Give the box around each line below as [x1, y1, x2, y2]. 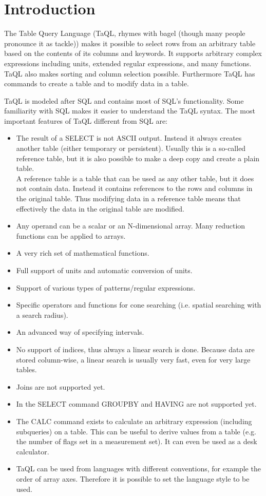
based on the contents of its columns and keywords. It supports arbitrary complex [4, 48, 262, 59]
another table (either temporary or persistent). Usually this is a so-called [16, 143, 246, 154]
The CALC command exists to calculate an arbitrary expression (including [16, 415, 252, 426]
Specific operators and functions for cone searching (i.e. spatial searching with [16, 299, 261, 310]
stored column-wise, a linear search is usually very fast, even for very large [16, 354, 251, 365]
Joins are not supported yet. [16, 381, 105, 392]
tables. [16, 364, 37, 375]
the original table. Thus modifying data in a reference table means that [16, 193, 241, 204]
